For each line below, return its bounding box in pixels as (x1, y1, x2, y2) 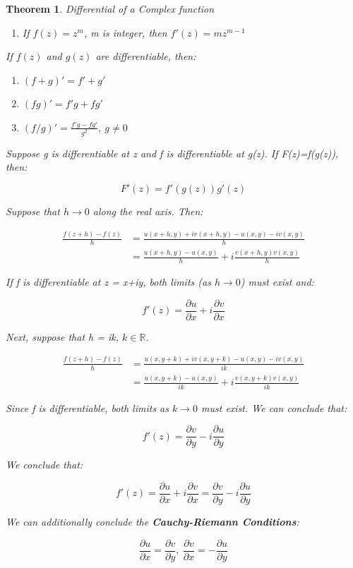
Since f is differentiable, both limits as (6, 400, 169, 415)
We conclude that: (6, 457, 83, 472)
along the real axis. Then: (92, 204, 203, 219)
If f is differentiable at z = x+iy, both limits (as (6, 274, 211, 289)
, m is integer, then (83, 25, 167, 40)
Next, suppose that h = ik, (6, 329, 119, 344)
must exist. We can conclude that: (201, 400, 347, 415)
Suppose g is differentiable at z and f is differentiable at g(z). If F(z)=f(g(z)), (6, 145, 339, 160)
